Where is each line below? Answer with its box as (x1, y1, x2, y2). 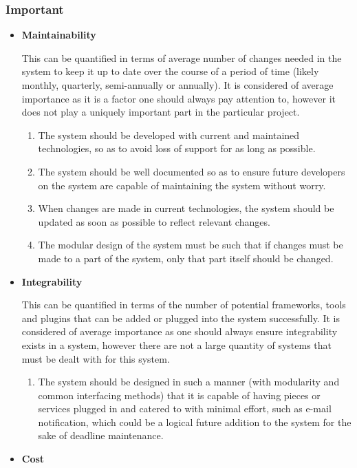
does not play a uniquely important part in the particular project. (21, 105, 300, 119)
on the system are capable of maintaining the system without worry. (38, 178, 326, 192)
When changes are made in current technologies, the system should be (38, 201, 334, 215)
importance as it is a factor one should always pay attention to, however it (21, 91, 336, 105)
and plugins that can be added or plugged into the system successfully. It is (21, 310, 340, 325)
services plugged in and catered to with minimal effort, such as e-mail (38, 401, 332, 416)
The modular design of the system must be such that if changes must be (38, 237, 343, 252)
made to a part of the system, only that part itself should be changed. (38, 251, 334, 265)
